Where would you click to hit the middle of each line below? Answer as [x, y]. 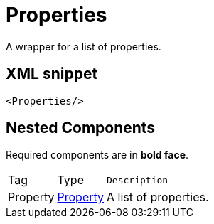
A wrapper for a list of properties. [84, 46]
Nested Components [81, 128]
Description [138, 180]
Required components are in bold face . [97, 155]
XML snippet [52, 74]
